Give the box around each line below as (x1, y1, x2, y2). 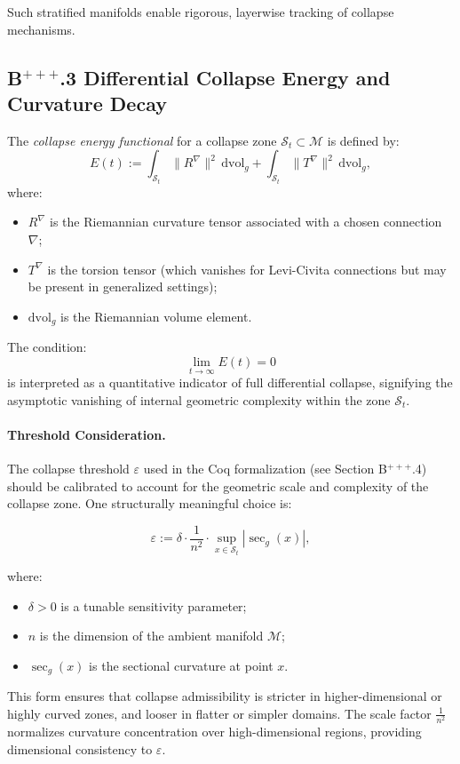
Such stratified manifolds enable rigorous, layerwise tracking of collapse (7, 3, 394, 20)
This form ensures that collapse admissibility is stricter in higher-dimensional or (7, 687, 442, 705)
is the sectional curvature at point (89, 656, 274, 674)
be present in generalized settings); (28, 277, 218, 296)
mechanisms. (7, 20, 75, 38)
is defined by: (327, 131, 400, 149)
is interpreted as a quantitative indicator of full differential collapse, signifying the (7, 373, 453, 392)
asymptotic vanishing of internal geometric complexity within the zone (7, 390, 391, 409)
